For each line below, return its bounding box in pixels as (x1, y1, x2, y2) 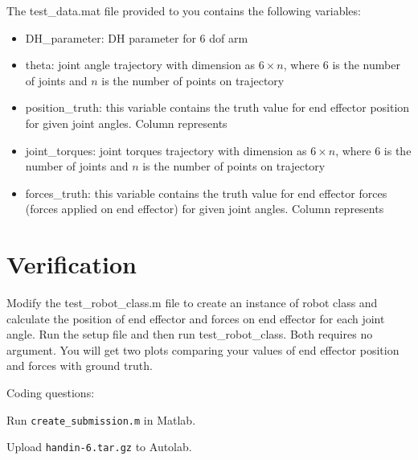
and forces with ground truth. (6, 357, 153, 374)
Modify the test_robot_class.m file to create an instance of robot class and (6, 294, 378, 311)
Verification (6, 248, 137, 281)
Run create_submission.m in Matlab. (6, 411, 196, 428)
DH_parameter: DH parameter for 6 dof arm (25, 29, 248, 46)
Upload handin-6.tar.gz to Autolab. (6, 438, 192, 455)
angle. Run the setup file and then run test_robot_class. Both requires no (6, 326, 373, 343)
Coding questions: (6, 384, 95, 401)
